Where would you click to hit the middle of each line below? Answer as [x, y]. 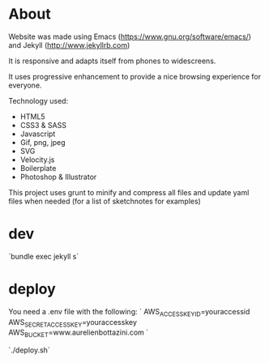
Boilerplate [38, 168]
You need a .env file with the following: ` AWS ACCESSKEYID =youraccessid [129, 312]
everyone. [25, 85]
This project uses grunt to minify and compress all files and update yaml [129, 192]
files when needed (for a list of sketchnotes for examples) [105, 201]
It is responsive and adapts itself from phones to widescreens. [112, 61]
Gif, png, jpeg [43, 142]
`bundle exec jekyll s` [44, 256]
